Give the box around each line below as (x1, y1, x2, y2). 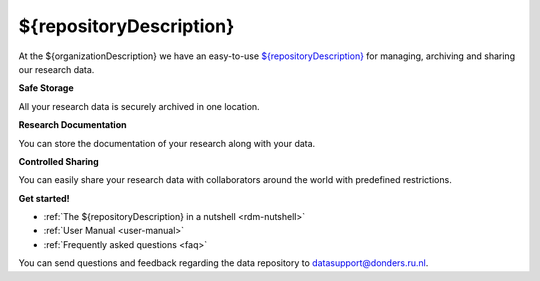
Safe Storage (18, 82, 74, 94)
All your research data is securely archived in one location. (18, 100, 260, 112)
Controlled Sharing (18, 155, 99, 167)
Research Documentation (18, 119, 127, 131)
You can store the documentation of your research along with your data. (18, 137, 316, 149)
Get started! (18, 192, 70, 204)
